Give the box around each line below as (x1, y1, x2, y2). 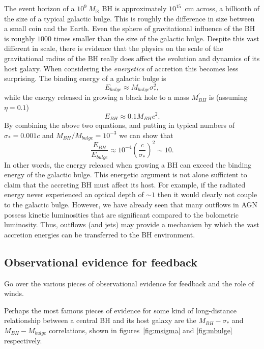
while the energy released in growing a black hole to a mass (4, 92, 189, 102)
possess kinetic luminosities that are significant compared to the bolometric (4, 209, 239, 220)
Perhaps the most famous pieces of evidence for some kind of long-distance (4, 305, 237, 315)
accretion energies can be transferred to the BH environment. (4, 229, 195, 239)
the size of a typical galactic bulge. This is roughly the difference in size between (4, 13, 255, 23)
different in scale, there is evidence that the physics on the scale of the (4, 43, 223, 53)
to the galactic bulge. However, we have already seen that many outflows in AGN (4, 199, 258, 209)
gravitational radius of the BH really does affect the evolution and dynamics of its (4, 52, 260, 63)
